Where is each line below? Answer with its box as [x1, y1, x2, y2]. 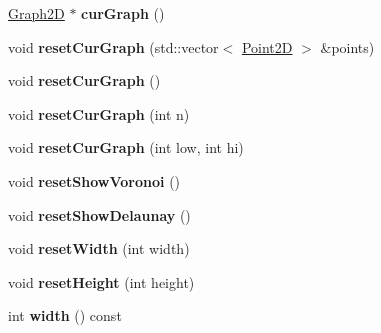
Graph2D [8, 3, 65, 23]
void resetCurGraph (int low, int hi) [8, 137, 244, 158]
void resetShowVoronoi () [8, 170, 181, 191]
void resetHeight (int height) [8, 271, 195, 292]
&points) [320, 36, 375, 57]
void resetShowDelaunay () [8, 204, 191, 225]
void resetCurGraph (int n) [8, 103, 190, 124]
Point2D [241, 36, 293, 57]
